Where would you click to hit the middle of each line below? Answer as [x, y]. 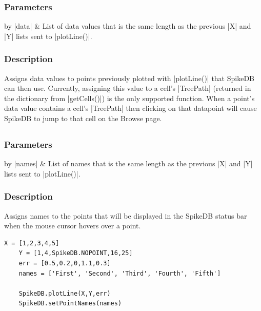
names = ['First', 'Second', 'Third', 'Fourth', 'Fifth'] [120, 273]
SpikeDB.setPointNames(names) [70, 304]
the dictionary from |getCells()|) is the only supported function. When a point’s [129, 98]
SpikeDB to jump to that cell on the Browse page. [83, 118]
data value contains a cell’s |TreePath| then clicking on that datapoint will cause [130, 108]
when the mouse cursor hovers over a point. [73, 226]
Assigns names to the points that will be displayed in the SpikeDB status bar [126, 215]
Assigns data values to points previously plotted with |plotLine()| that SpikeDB [129, 78]
